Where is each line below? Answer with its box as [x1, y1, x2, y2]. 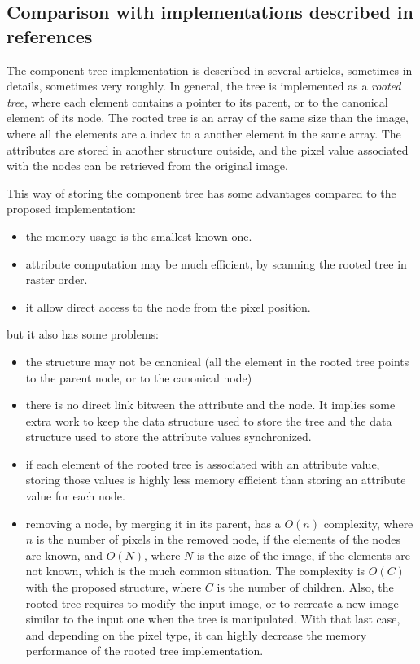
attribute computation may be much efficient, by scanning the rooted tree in [25, 255, 407, 272]
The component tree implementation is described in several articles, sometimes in [7, 61, 413, 78]
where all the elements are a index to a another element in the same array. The [7, 124, 401, 142]
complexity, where [323, 514, 413, 531]
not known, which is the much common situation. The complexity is [25, 562, 365, 579]
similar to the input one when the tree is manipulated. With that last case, [25, 610, 400, 627]
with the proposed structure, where [25, 579, 202, 596]
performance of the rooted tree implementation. [25, 642, 264, 659]
